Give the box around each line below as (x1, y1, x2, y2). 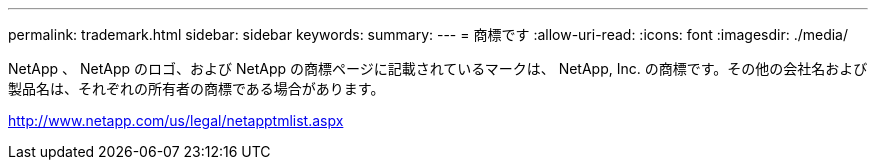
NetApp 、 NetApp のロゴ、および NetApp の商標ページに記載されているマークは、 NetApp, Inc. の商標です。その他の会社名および (8, 60, 868, 77)
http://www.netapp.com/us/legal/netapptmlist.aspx (8, 112, 344, 129)
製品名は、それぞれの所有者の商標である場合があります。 (8, 80, 385, 97)
